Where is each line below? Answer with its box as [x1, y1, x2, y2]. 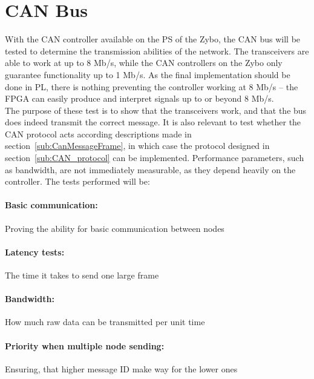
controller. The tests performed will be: [5, 175, 150, 188]
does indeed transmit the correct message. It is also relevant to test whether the [5, 116, 301, 128]
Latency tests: [5, 245, 65, 258]
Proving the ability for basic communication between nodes [5, 222, 224, 234]
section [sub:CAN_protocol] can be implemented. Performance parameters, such [5, 151, 304, 164]
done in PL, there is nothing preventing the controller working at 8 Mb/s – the [5, 80, 298, 93]
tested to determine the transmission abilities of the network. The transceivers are [5, 44, 309, 57]
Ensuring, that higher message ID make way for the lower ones [5, 362, 238, 375]
